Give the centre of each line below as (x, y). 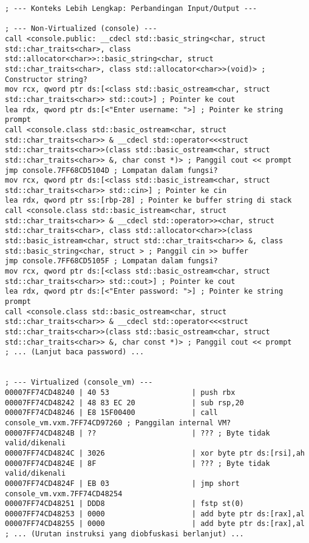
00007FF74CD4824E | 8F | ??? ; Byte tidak (138, 463)
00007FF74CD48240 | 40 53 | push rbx (120, 392)
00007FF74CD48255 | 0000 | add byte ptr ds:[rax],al (155, 524)
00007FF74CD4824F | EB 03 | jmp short (122, 483)
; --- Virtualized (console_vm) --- (79, 383)
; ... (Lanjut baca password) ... (75, 352)
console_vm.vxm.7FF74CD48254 (64, 494)
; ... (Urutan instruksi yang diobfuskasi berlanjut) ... (124, 534)
